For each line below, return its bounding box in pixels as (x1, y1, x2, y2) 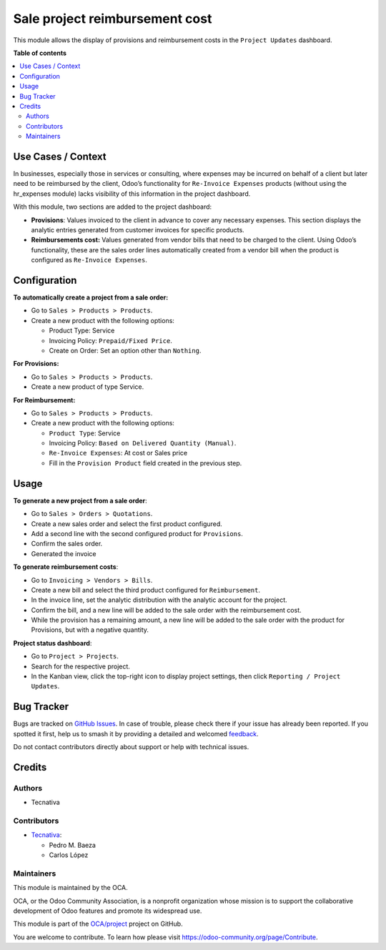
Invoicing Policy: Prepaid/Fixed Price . (49, 336, 173, 345)
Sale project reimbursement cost (13, 11, 212, 26)
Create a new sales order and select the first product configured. (31, 519, 223, 528)
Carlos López (49, 851, 89, 859)
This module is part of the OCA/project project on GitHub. (13, 919, 183, 929)
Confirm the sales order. (31, 540, 103, 548)
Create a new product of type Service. (31, 382, 144, 391)
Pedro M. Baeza (49, 841, 96, 849)
